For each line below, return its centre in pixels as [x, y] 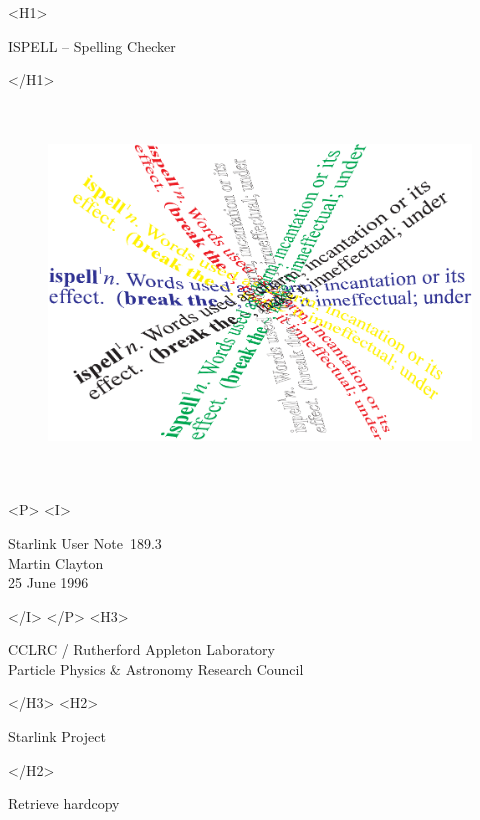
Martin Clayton [56, 562]
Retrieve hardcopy [64, 803]
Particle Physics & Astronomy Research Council [156, 668]
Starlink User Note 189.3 [85, 542]
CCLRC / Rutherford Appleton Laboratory [141, 649]
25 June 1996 [48, 582]
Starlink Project [57, 736]
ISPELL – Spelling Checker [92, 45]
